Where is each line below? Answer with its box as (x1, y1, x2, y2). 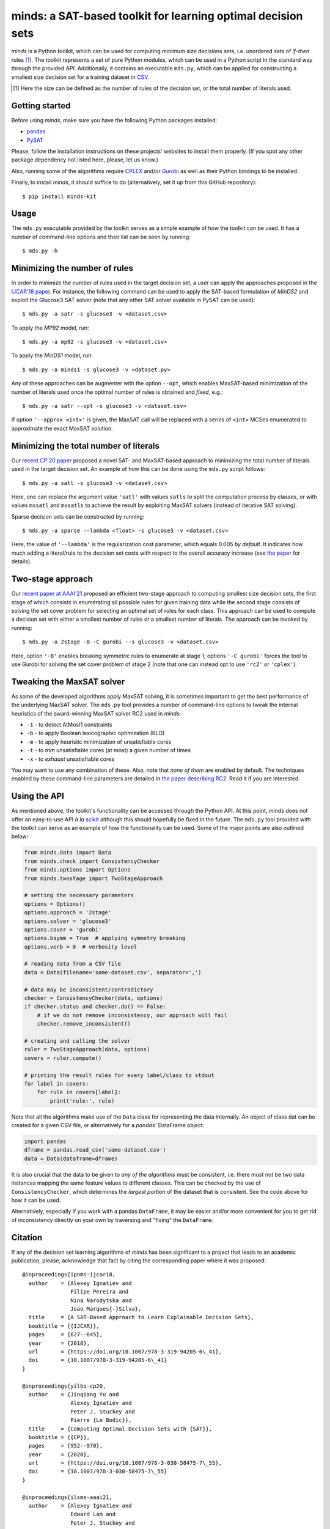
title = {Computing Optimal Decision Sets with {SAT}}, (28, 1425, 213, 1432)
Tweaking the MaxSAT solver (11, 676, 125, 687)
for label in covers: (24, 1080, 89, 1087)
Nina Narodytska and (70, 1297, 132, 1304)
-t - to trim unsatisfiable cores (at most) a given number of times (26, 747, 191, 754)
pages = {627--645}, (28, 1331, 103, 1338)
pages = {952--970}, (28, 1442, 103, 1449)
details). (11, 558, 32, 565)
